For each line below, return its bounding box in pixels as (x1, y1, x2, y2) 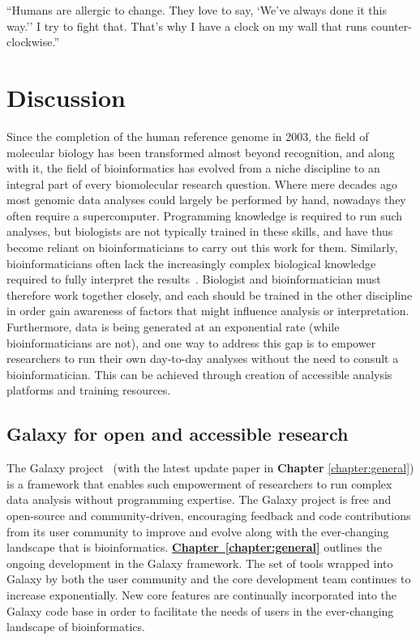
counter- (371, 17, 412, 34)
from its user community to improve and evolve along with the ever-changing (6, 523, 389, 540)
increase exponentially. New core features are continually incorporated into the (6, 586, 397, 603)
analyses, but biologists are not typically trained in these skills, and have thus (6, 223, 393, 240)
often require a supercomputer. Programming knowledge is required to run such (6, 207, 403, 224)
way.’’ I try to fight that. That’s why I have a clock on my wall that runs (6, 17, 368, 34)
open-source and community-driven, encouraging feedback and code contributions (6, 506, 411, 523)
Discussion (6, 80, 126, 113)
